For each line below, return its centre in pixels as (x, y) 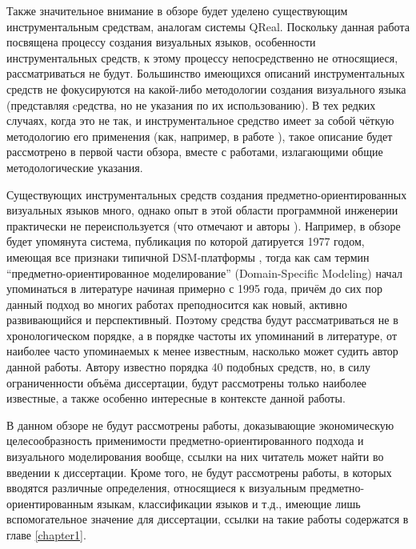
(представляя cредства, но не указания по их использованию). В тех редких (191, 104)
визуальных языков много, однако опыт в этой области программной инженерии (202, 210)
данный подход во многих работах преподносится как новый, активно (177, 304)
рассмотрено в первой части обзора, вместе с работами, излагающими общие (195, 152)
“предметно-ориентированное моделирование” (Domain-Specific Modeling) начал (204, 272)
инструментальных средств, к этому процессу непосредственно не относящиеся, (202, 57)
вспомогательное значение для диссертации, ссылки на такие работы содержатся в (208, 519)
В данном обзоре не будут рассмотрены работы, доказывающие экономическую (200, 425)
